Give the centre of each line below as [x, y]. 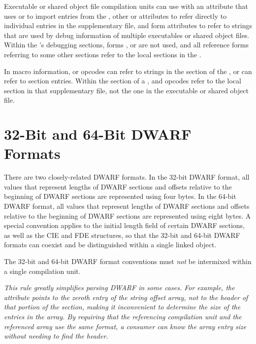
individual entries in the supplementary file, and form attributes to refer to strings [128, 25]
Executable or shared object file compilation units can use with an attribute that [126, 6]
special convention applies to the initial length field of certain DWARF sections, [124, 225]
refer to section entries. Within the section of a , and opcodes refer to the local [123, 81]
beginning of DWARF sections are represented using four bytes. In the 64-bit [120, 196]
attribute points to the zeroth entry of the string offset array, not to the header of [126, 297]
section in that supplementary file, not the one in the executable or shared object [126, 90]
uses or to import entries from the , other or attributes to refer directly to [115, 16]
